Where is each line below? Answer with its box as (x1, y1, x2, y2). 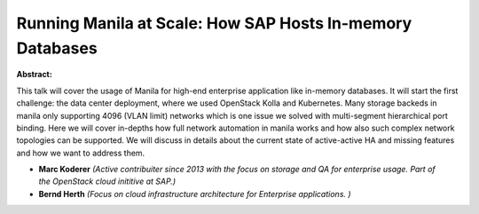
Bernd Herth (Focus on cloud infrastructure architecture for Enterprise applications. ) (38, 188, 351, 199)
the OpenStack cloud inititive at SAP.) (38, 176, 177, 186)
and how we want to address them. (16, 147, 145, 158)
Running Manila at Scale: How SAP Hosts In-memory (16, 13, 412, 33)
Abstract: (16, 69, 52, 80)
